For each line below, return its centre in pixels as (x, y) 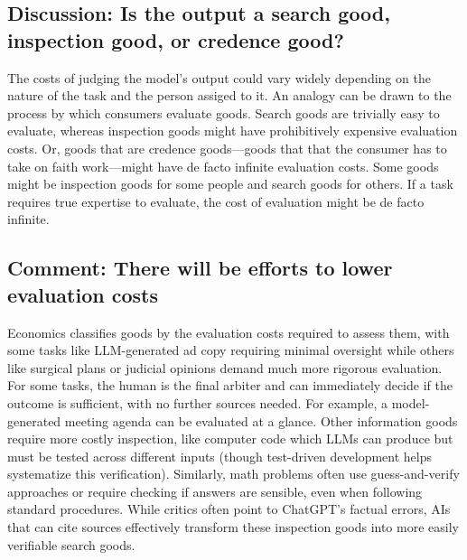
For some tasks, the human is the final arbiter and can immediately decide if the (230, 385)
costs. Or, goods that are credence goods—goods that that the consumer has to (227, 148)
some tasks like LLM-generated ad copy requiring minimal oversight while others (231, 350)
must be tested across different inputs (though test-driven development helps (220, 456)
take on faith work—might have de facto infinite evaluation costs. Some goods (223, 166)
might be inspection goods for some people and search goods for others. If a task (230, 184)
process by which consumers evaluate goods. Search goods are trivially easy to (224, 112)
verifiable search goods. (71, 544)
